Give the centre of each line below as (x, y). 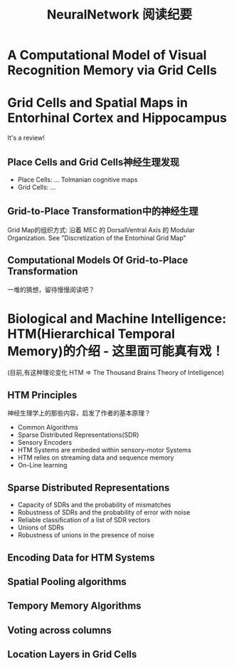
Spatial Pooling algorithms (67, 581)
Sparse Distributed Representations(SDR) (78, 435)
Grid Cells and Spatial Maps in (98, 103)
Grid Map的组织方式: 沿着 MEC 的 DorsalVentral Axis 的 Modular (101, 229)
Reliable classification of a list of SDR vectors (84, 520)
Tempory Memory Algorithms (74, 606)
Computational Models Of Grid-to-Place (98, 260)
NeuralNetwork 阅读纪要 (119, 15)
